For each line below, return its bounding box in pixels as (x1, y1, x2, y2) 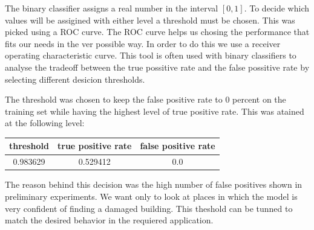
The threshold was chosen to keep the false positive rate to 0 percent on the (5, 93, 286, 106)
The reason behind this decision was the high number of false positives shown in (5, 178, 303, 191)
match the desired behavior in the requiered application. (5, 214, 214, 226)
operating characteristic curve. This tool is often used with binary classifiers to (5, 49, 296, 62)
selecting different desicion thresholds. (5, 72, 145, 85)
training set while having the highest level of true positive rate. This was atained (5, 104, 304, 117)
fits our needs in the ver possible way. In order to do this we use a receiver (5, 37, 281, 50)
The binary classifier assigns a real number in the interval (5, 2, 218, 14)
